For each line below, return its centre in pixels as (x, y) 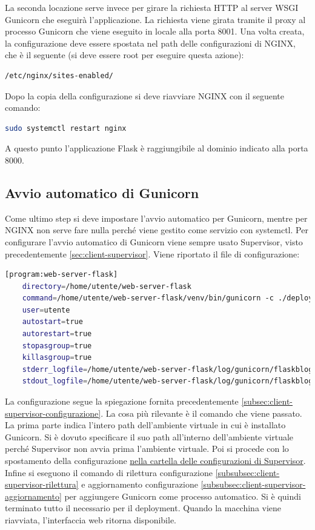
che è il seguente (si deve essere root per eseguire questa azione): (124, 55)
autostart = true (52, 322)
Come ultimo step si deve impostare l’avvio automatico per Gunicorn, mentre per (156, 218)
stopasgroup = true (57, 346)
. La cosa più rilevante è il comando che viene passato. (201, 413)
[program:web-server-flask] (61, 275)
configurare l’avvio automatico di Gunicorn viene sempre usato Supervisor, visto (154, 241)
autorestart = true (57, 334)
